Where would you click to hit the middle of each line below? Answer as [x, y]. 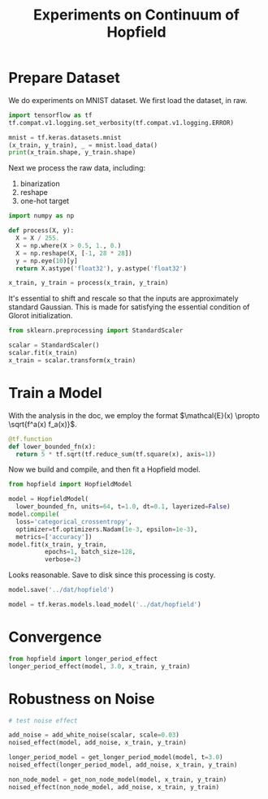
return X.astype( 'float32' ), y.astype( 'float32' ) [101, 268]
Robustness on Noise [82, 699]
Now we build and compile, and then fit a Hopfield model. [104, 469]
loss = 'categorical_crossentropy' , [74, 521]
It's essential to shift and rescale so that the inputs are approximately [123, 299]
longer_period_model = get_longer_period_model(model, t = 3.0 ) [116, 758]
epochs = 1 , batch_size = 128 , [90, 552]
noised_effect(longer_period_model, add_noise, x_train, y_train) [123, 765]
